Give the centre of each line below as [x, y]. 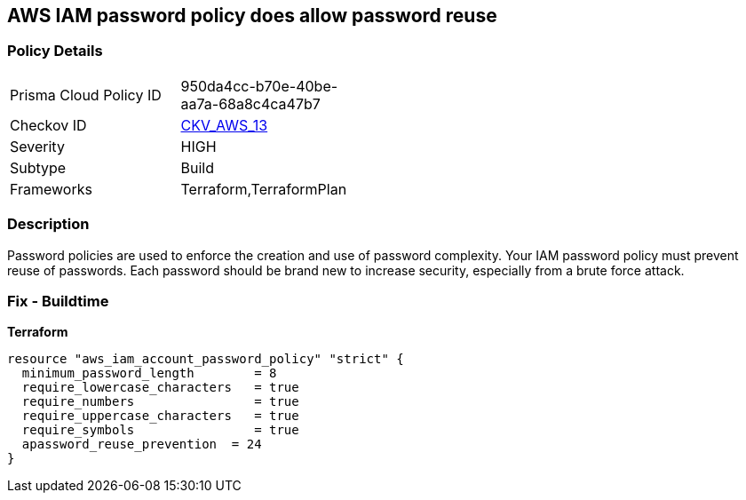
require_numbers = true [160, 402]
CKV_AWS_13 [224, 125]
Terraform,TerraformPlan [264, 189]
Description [48, 224]
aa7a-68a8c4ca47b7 [250, 103]
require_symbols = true [160, 430]
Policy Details [55, 51]
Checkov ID [48, 125]
